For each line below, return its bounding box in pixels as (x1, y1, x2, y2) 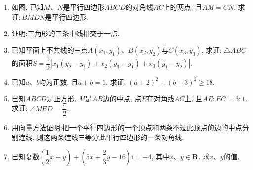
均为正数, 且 (39, 76, 78, 87)
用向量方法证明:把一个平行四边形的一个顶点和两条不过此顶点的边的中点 (11, 122, 242, 133)
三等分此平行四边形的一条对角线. (78, 132, 184, 142)
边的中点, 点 (102, 93, 142, 103)
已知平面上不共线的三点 (11, 44, 88, 55)
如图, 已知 (11, 2, 44, 12)
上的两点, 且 (163, 2, 203, 12)
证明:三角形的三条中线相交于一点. (11, 28, 120, 38)
